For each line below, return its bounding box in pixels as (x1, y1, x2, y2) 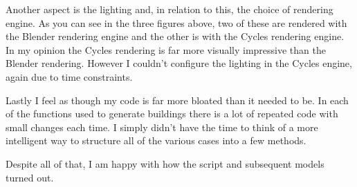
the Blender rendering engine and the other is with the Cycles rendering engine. (6, 29, 345, 43)
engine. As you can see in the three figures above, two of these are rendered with (6, 15, 347, 30)
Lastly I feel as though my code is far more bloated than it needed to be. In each (6, 92, 349, 107)
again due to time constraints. (6, 69, 133, 83)
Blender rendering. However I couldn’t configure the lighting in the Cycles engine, (6, 56, 352, 70)
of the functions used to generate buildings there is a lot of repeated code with (6, 106, 338, 121)
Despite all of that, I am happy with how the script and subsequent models (6, 156, 324, 170)
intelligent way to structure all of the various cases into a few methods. (6, 133, 306, 148)
